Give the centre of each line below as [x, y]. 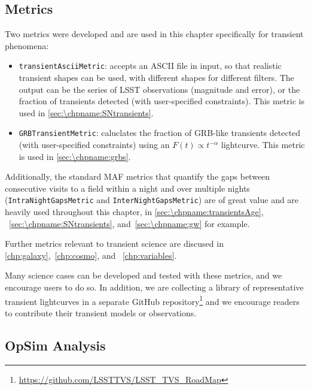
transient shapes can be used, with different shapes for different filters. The [156, 78]
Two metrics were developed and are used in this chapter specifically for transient [154, 34]
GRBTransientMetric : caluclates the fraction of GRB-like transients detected [160, 133]
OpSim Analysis [55, 345]
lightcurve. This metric [263, 145]
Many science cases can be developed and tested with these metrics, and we [144, 275]
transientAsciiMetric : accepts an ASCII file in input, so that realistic [150, 66]
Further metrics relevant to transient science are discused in [114, 244]
